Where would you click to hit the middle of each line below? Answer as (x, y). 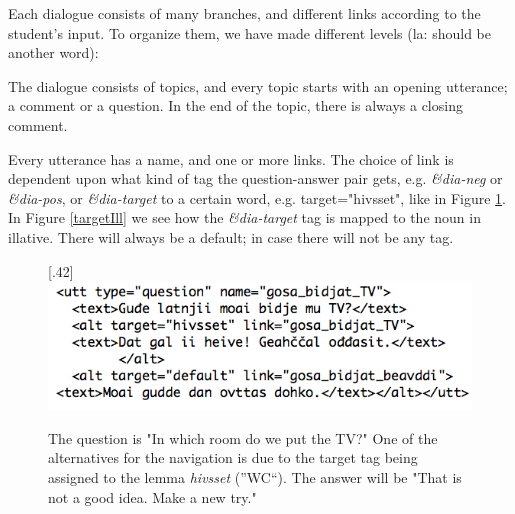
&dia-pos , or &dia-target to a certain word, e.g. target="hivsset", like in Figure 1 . (257, 197)
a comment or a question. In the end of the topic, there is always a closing (235, 105)
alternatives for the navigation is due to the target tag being (233, 457)
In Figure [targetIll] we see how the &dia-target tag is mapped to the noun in (244, 217)
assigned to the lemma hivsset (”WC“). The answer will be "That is (255, 477)
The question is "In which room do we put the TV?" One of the (243, 437)
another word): (53, 52)
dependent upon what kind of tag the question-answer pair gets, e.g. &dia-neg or (255, 178)
